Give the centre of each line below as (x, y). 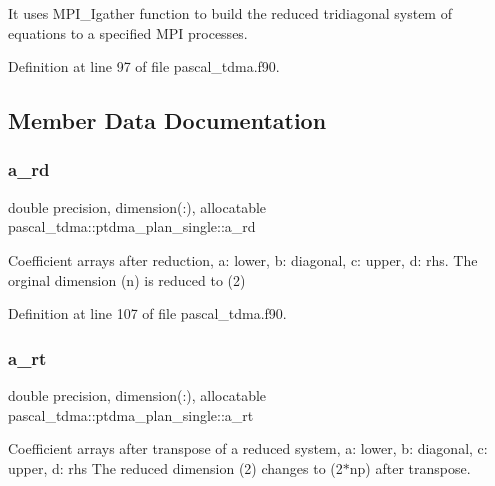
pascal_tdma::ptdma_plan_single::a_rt (131, 414)
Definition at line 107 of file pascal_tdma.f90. (147, 313)
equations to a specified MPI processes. (128, 32)
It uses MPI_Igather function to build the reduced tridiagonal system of (230, 13)
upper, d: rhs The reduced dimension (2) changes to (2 (175, 467)
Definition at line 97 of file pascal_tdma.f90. (144, 66)
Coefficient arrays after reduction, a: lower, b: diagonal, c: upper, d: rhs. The (243, 259)
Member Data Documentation (167, 120)
